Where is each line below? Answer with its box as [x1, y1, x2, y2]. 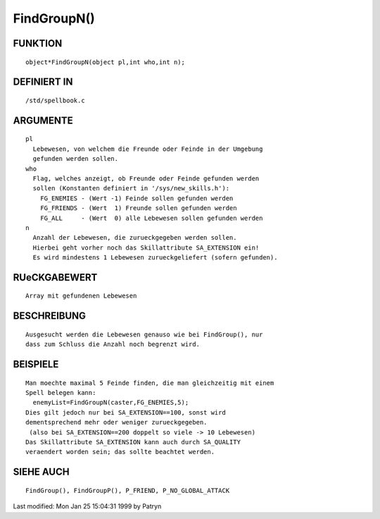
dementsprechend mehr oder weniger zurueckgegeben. [25, 418, 208, 427]
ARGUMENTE [13, 114, 73, 126]
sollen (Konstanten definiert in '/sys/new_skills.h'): [32, 184, 230, 193]
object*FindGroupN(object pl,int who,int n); [25, 58, 186, 66]
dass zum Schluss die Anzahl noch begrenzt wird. [25, 341, 201, 348]
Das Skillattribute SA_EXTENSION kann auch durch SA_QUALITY [25, 438, 241, 446]
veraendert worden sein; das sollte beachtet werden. [25, 448, 215, 456]
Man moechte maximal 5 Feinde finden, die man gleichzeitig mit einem [25, 379, 274, 387]
